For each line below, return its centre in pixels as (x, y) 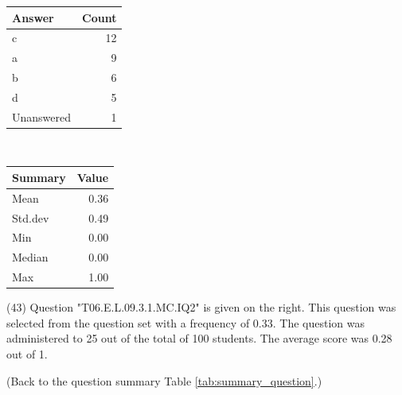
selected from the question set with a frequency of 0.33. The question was (185, 322)
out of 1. (27, 354)
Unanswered (42, 116)
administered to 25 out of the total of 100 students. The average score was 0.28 (199, 338)
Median (30, 257)
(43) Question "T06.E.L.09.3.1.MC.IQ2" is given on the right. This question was (201, 307)
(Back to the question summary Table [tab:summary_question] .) (164, 380)
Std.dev (31, 217)
